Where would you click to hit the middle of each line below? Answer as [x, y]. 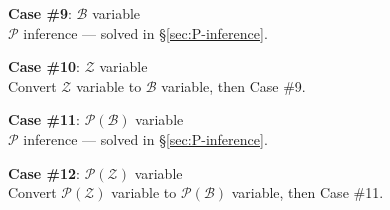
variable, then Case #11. [307, 192]
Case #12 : [44, 172]
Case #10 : [44, 66]
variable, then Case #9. [233, 85]
